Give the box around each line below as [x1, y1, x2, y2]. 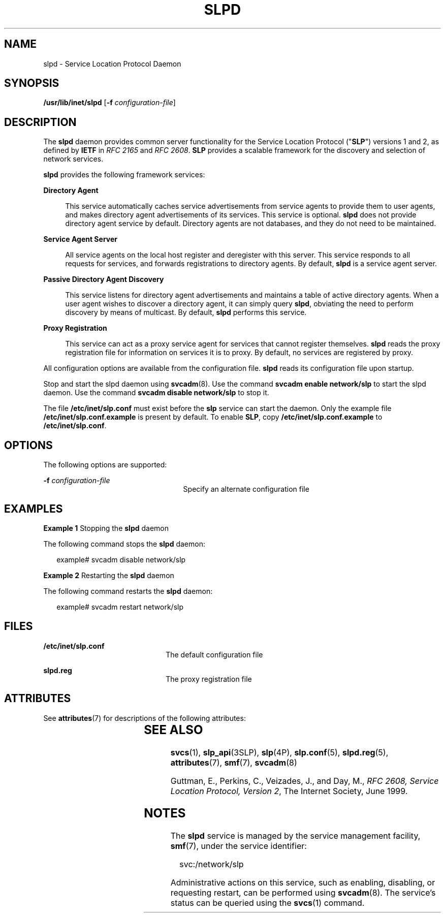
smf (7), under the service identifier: [170, 841, 307, 851]
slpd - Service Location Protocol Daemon [43, 59, 181, 68]
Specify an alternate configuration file [183, 485, 309, 494]
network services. [43, 154, 104, 164]
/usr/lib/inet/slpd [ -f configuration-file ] [43, 98, 176, 107]
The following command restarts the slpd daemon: [43, 586, 213, 595]
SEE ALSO [144, 722, 203, 737]
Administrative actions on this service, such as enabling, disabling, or [170, 877, 435, 888]
